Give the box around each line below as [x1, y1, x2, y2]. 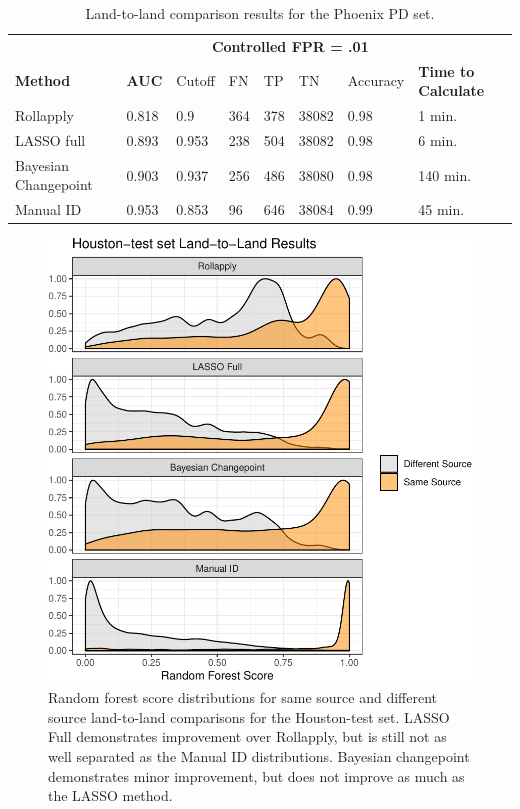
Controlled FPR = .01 [211, 35, 369, 56]
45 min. [418, 199, 465, 220]
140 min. [418, 164, 472, 185]
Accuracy [347, 70, 405, 91]
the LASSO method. [48, 785, 173, 806]
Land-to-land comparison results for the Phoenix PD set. [85, 3, 435, 23]
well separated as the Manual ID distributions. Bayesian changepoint [48, 745, 470, 766]
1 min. [418, 105, 458, 126]
